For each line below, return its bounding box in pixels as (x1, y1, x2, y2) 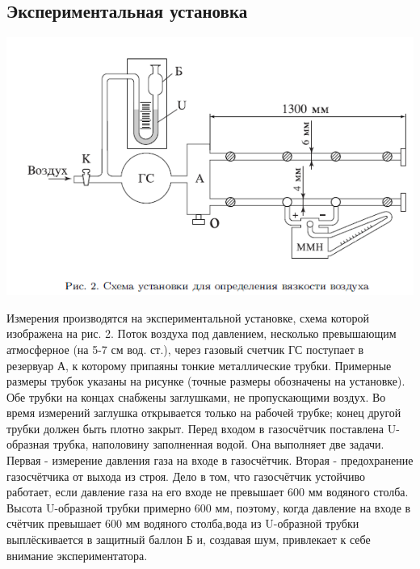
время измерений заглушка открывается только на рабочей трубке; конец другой (6, 404, 401, 421)
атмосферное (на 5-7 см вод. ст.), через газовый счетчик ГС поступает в (6, 340, 364, 357)
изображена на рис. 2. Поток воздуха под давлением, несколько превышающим (6, 325, 397, 342)
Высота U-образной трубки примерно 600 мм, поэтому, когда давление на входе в (6, 499, 411, 516)
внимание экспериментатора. (6, 546, 148, 563)
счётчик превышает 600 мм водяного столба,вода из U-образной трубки (6, 515, 359, 532)
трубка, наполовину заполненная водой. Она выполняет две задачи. (52, 436, 384, 453)
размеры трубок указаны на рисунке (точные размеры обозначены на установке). (6, 373, 405, 390)
